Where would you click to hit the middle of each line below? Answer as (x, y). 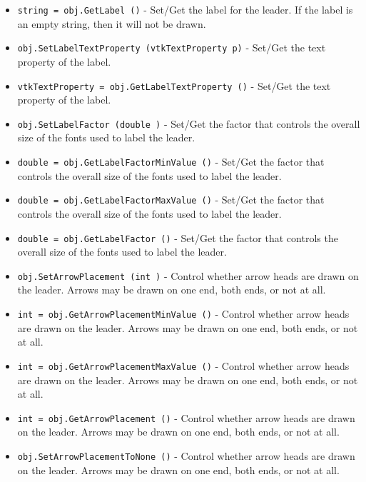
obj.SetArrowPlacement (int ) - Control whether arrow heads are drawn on (188, 275)
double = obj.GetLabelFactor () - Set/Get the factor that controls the (178, 237)
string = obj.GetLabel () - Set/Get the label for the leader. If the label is (185, 9)
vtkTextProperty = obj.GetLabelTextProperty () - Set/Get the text (174, 85)
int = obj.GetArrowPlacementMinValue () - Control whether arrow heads (183, 313)
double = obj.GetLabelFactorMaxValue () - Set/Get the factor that (171, 200)
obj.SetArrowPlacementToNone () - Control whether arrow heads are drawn (186, 455)
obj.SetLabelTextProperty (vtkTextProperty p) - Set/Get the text (172, 47)
